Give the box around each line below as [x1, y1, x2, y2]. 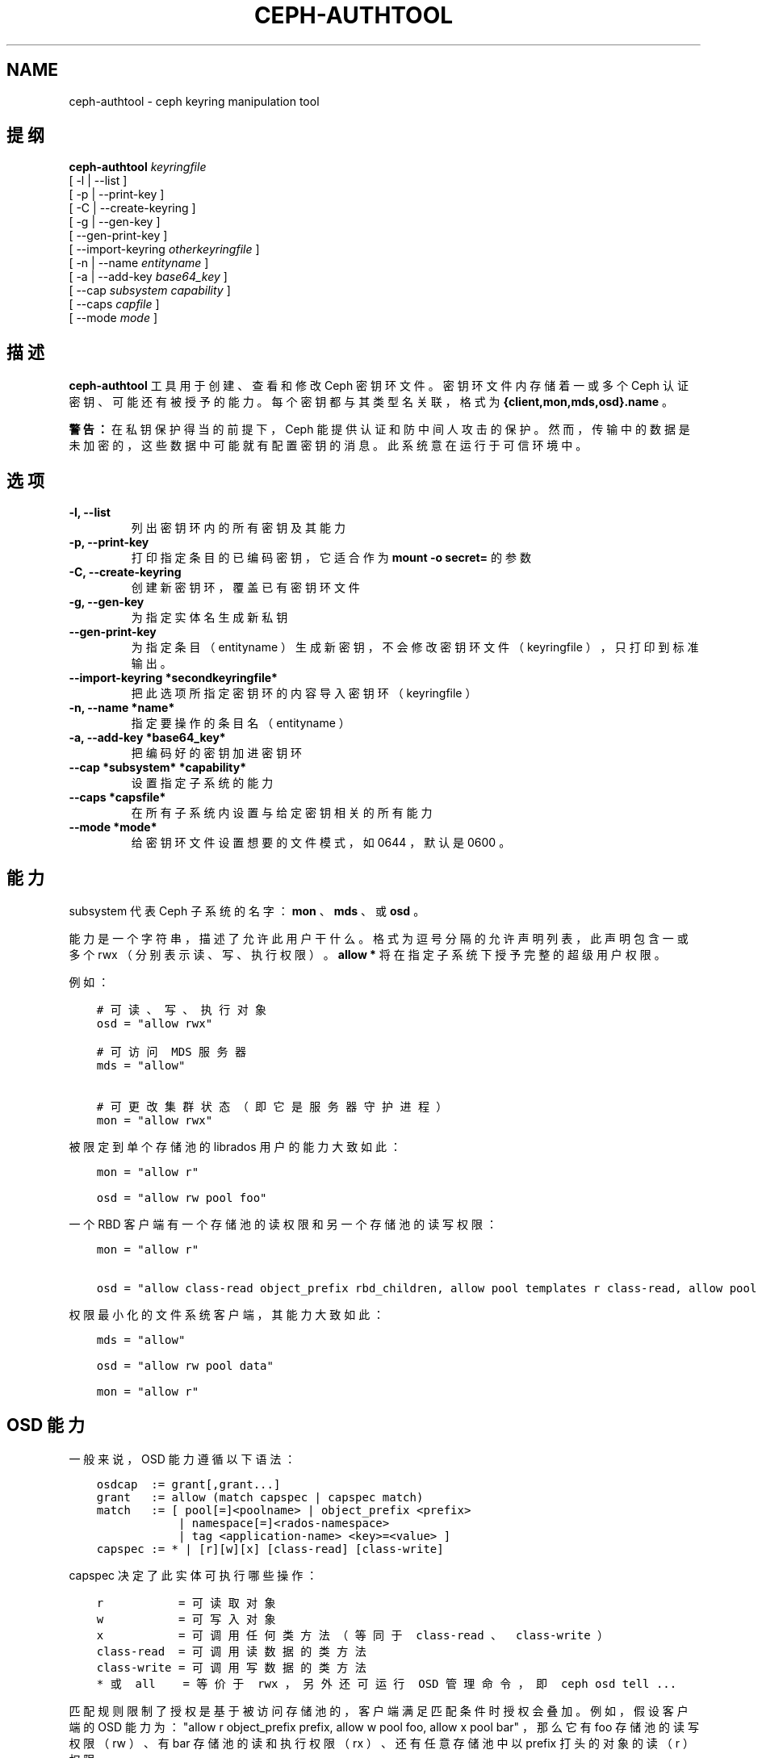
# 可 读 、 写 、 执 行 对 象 [96, 1002, 267, 1016]
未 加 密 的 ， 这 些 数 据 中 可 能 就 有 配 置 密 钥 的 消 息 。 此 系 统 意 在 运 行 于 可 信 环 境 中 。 [69, 438, 588, 453]
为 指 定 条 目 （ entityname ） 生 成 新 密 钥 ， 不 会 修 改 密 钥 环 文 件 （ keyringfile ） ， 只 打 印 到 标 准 [131, 640, 699, 655]
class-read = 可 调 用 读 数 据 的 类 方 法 [96, 1644, 366, 1658]
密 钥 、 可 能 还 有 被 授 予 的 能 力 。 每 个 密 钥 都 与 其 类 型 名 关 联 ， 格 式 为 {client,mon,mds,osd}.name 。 [69, 395, 674, 409]
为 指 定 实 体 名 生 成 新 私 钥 [131, 610, 288, 625]
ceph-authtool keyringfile [69, 160, 207, 174]
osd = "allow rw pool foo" [96, 1191, 267, 1204]
